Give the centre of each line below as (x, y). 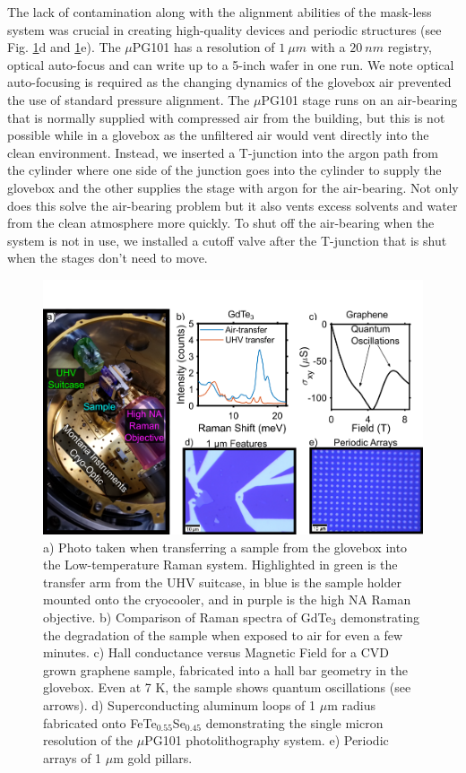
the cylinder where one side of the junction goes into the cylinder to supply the (224, 170)
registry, (410, 47)
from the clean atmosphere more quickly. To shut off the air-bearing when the (221, 223)
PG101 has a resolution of (203, 47)
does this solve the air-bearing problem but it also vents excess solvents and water (233, 205)
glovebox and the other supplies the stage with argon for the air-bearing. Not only (233, 187)
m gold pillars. (153, 757)
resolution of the (88, 740)
